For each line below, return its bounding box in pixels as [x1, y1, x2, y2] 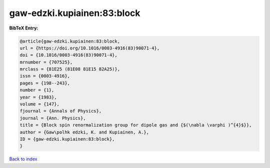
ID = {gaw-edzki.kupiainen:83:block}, [19, 136, 115, 142]
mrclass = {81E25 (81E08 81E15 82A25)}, [19, 66, 120, 72]
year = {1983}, [19, 94, 57, 100]
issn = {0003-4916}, [19, 73, 70, 79]
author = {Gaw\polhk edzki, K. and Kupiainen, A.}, [19, 129, 149, 135]
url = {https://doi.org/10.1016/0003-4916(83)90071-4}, [19, 45, 160, 51]
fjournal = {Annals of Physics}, [19, 108, 102, 114]
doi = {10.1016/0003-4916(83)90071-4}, [19, 52, 117, 58]
